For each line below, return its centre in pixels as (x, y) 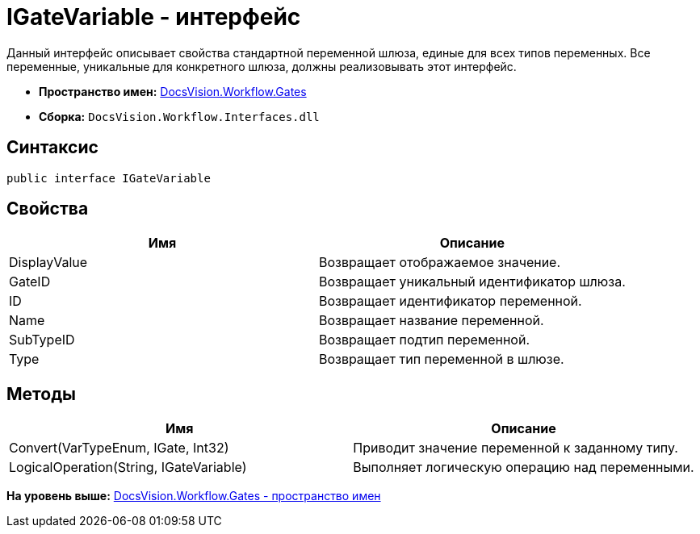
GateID (30, 282)
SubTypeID (42, 340)
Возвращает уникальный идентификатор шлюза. (472, 282)
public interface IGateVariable (109, 178)
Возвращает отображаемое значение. (440, 263)
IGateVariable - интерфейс (154, 17)
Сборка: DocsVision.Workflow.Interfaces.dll (179, 116)
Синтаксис (52, 148)
